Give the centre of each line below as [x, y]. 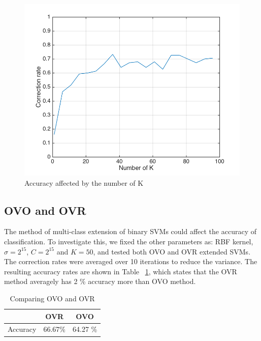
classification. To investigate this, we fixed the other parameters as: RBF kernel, [129, 241]
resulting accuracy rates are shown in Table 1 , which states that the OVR [121, 271]
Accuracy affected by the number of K [84, 182]
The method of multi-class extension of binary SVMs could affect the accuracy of [130, 231]
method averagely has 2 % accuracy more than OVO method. [100, 281]
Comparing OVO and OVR [52, 299]
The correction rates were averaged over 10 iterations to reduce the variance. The [131, 261]
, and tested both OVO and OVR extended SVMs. [172, 251]
